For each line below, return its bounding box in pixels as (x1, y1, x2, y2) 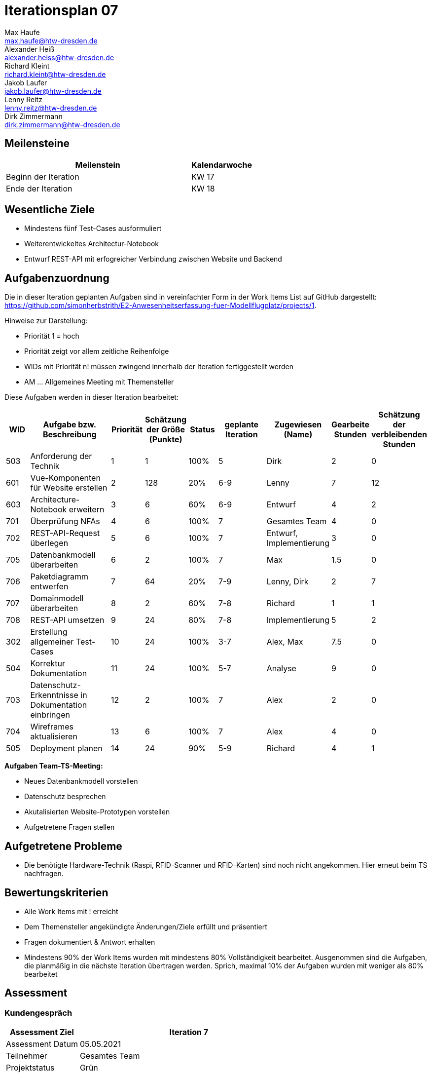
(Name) (284, 429, 313, 440)
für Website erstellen (30, 483, 108, 493)
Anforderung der (30, 451, 92, 461)
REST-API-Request (30, 528, 100, 538)
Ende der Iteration (6, 183, 72, 193)
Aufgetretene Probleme (4, 840, 122, 852)
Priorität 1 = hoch (24, 332, 79, 341)
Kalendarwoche (191, 159, 252, 170)
